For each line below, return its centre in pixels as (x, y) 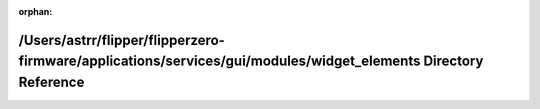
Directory (453, 61)
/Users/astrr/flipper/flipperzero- (121, 40)
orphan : (35, 11)
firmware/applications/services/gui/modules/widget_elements (219, 61)
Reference (51, 82)
